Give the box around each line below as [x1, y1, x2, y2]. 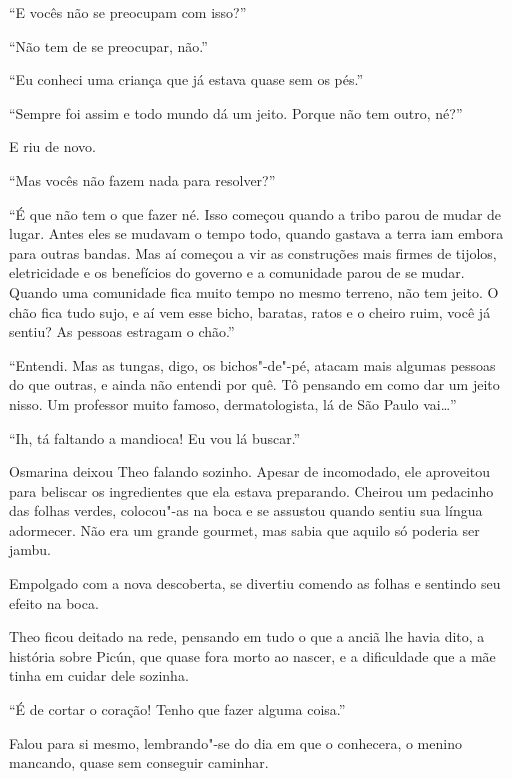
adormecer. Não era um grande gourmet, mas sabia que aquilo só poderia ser [9, 519, 480, 540]
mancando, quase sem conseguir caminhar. [9, 752, 269, 773]
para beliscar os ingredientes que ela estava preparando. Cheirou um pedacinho [9, 480, 494, 501]
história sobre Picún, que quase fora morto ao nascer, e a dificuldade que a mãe [9, 645, 496, 666]
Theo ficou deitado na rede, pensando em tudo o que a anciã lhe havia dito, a [9, 626, 485, 647]
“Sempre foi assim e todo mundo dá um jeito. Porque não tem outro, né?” [9, 102, 463, 123]
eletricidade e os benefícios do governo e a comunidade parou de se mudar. [9, 262, 465, 283]
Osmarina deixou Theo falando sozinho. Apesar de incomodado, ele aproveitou [9, 461, 491, 482]
